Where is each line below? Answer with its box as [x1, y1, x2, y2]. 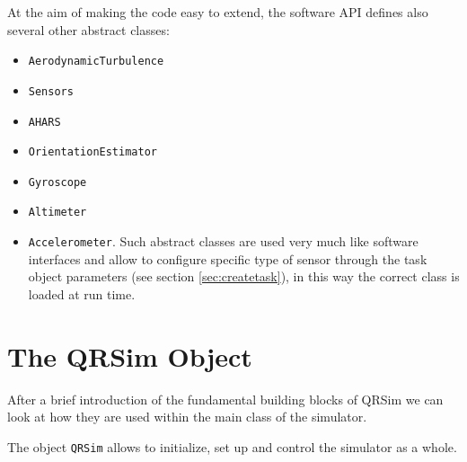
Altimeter [28, 206, 87, 219]
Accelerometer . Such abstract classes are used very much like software [28, 232, 419, 251]
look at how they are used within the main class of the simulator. [7, 407, 367, 426]
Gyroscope [28, 175, 87, 189]
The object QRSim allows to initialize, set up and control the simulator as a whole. [7, 437, 457, 456]
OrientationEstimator [28, 146, 157, 159]
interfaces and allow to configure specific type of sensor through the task [28, 249, 427, 268]
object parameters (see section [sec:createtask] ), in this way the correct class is [28, 267, 460, 286]
